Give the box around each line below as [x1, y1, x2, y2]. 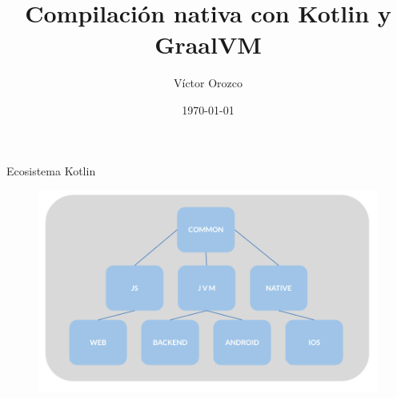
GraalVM [154, 28, 262, 61]
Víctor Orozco [173, 74, 243, 91]
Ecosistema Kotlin [6, 162, 96, 179]
